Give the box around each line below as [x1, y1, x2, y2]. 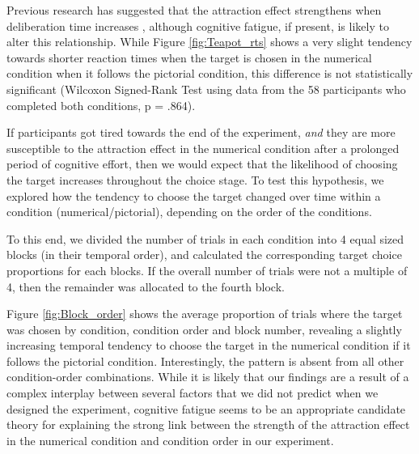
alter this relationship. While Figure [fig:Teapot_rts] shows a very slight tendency [6, 33, 413, 50]
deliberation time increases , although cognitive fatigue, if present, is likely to [6, 17, 389, 34]
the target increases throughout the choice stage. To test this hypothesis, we [6, 171, 384, 188]
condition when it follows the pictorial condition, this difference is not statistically [6, 65, 413, 82]
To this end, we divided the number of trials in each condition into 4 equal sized [6, 230, 404, 247]
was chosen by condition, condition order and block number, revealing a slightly [6, 320, 402, 337]
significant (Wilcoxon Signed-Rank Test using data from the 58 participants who [6, 80, 406, 97]
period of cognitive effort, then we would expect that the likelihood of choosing [6, 155, 398, 172]
